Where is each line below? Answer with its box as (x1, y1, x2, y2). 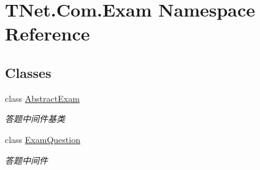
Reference (5, 21, 90, 46)
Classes (5, 63, 52, 82)
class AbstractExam (5, 91, 80, 104)
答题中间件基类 (5, 112, 65, 125)
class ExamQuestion (5, 133, 80, 145)
